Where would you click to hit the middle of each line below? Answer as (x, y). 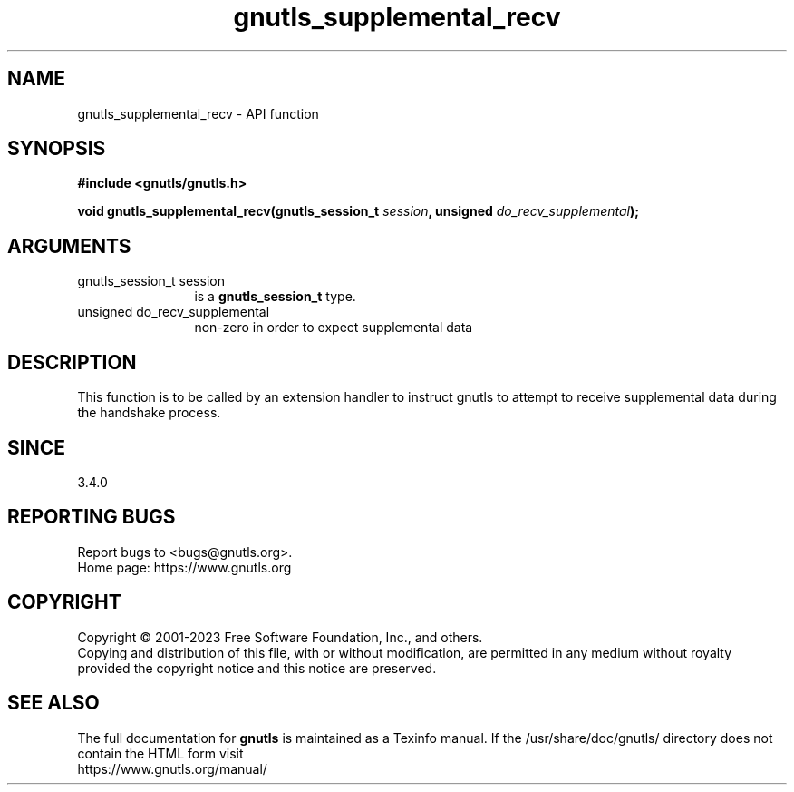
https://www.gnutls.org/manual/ (172, 768)
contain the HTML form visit (160, 753)
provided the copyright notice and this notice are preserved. (257, 668)
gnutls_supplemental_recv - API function (198, 113)
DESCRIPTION (72, 362)
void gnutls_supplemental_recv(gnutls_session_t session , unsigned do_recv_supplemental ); (358, 211)
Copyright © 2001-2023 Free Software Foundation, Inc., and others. (280, 637)
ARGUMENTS (69, 246)
